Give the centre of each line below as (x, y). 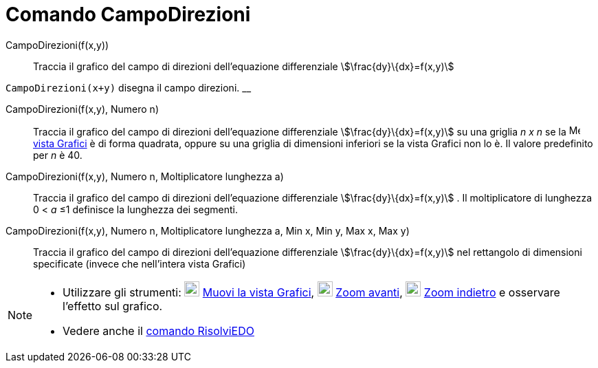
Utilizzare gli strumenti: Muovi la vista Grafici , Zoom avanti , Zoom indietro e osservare (311, 292)
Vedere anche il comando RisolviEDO (158, 331)
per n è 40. (58, 155)
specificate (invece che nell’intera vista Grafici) (140, 263)
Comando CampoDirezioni (128, 14)
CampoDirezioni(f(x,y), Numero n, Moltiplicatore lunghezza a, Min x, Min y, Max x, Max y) (208, 230)
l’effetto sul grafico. (113, 306)
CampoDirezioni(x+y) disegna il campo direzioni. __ (129, 87)
